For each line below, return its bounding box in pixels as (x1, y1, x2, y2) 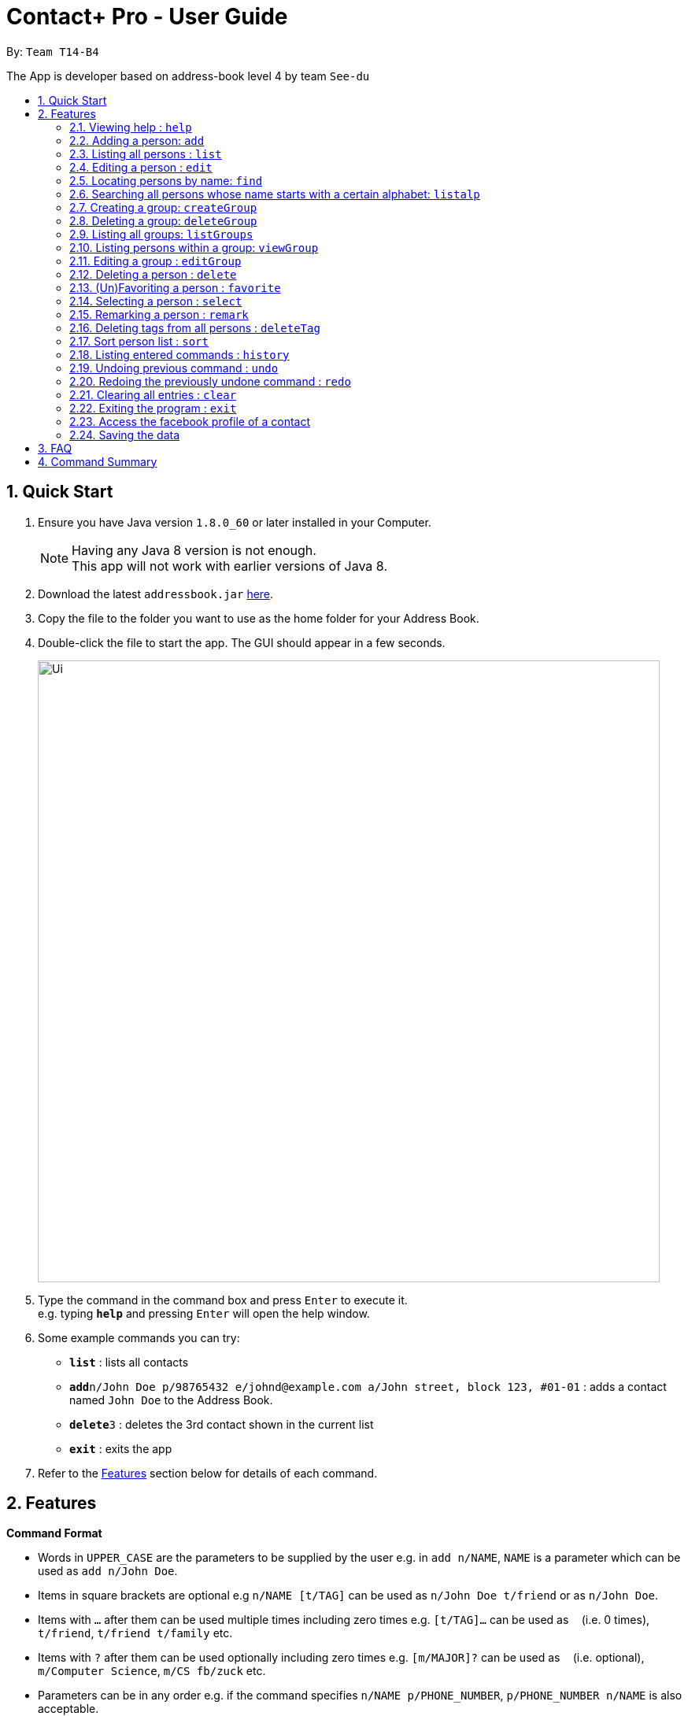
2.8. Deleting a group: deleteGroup (69, 213, 257, 227)
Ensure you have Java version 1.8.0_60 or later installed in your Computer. (38, 515, 431, 529)
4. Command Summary (38, 454, 157, 468)
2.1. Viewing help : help (69, 120, 192, 134)
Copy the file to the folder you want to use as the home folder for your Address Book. (38, 611, 479, 625)
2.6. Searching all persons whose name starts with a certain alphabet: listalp (69, 187, 480, 201)
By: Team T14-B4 (6, 44, 99, 58)
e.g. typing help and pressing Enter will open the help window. (38, 1306, 370, 1320)
